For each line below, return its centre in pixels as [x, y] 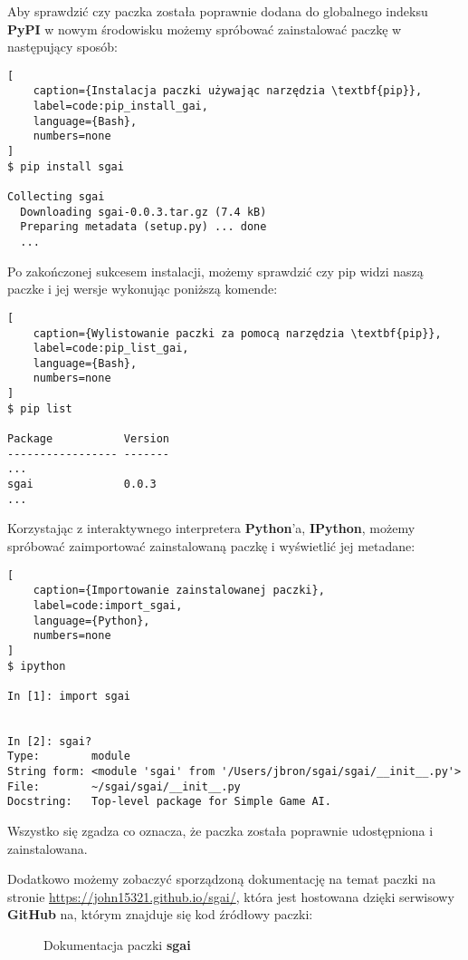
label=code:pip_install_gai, [120, 107]
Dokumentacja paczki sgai [117, 945]
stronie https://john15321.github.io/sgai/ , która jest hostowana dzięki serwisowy [231, 896]
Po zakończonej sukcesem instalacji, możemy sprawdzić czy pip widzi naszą [215, 271]
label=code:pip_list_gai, [111, 349]
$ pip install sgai [66, 166]
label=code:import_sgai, [108, 605]
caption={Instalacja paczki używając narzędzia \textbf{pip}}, [228, 91]
